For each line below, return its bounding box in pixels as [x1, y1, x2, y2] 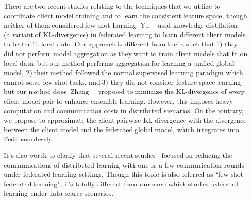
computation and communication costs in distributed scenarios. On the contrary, [4, 105, 244, 115]
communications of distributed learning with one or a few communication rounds [4, 159, 245, 170]
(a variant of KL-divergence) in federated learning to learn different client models [4, 29, 246, 39]
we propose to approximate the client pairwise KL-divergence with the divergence [4, 115, 247, 125]
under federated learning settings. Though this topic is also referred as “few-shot [4, 169, 244, 179]
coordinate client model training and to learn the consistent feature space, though [4, 10, 247, 20]
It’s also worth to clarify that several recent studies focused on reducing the [4, 150, 233, 160]
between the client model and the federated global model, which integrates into [4, 124, 239, 134]
